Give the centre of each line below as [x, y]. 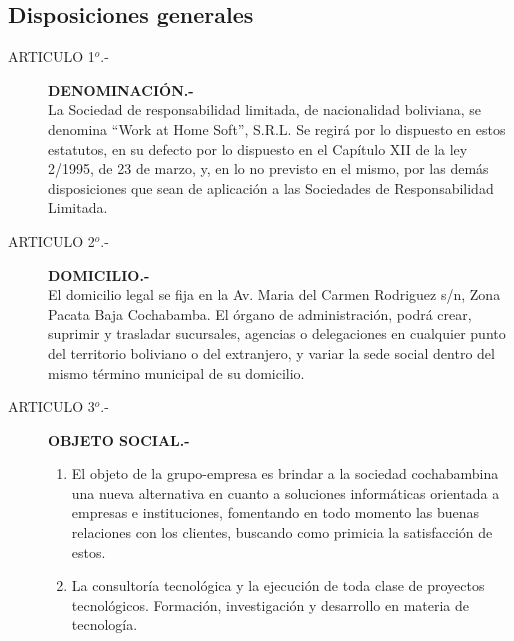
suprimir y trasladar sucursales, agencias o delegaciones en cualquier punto [277, 333]
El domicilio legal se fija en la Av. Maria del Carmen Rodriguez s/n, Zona [274, 294]
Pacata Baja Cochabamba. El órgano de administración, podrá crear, [260, 313]
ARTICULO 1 [51, 56]
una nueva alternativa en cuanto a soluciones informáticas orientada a [285, 492]
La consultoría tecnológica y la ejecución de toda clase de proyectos [278, 585]
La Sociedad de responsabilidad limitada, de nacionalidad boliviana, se [264, 109]
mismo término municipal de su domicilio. [176, 372]
